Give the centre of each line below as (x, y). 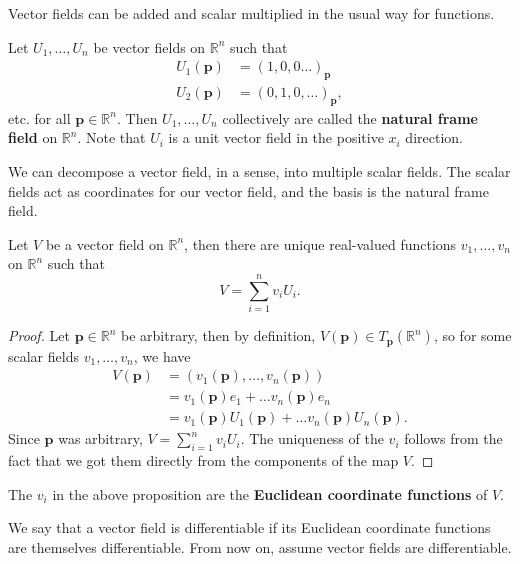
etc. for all (39, 117)
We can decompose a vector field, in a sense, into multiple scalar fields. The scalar (259, 171)
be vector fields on (149, 46)
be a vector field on (104, 243)
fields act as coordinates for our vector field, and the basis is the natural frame (248, 190)
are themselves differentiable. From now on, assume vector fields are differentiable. (260, 546)
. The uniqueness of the (312, 438)
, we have (162, 355)
